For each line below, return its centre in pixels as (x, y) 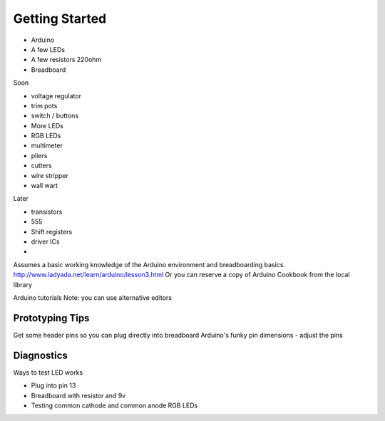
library (22, 284)
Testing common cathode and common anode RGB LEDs (114, 405)
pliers (39, 155)
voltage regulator (56, 95)
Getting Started (60, 19)
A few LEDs (48, 49)
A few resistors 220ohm (66, 60)
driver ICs (45, 241)
